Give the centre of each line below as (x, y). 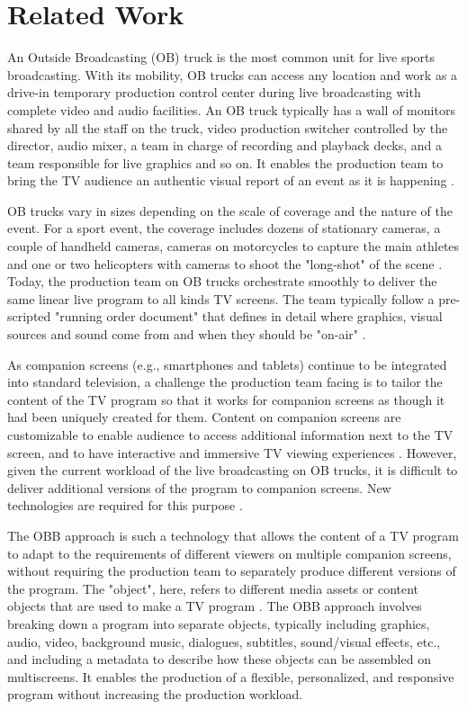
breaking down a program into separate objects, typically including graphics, (219, 623)
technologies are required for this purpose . (125, 505)
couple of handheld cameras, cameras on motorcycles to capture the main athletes (233, 246)
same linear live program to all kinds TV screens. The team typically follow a (221, 298)
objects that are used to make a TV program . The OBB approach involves (215, 606)
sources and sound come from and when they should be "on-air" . (187, 334)
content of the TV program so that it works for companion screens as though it (226, 399)
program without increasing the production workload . (155, 694)
